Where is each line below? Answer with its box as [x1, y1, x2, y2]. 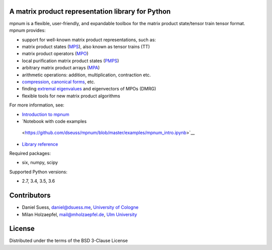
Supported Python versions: [9, 169, 67, 175]
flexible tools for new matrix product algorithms [22, 93, 120, 99]
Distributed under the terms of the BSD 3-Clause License [9, 237, 128, 243]
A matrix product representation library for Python [9, 7, 171, 16]
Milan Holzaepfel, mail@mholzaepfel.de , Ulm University [22, 211, 138, 217]
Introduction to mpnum [22, 111, 70, 117]
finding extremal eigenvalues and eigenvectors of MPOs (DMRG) [22, 86, 156, 92]
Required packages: [9, 151, 51, 157]
